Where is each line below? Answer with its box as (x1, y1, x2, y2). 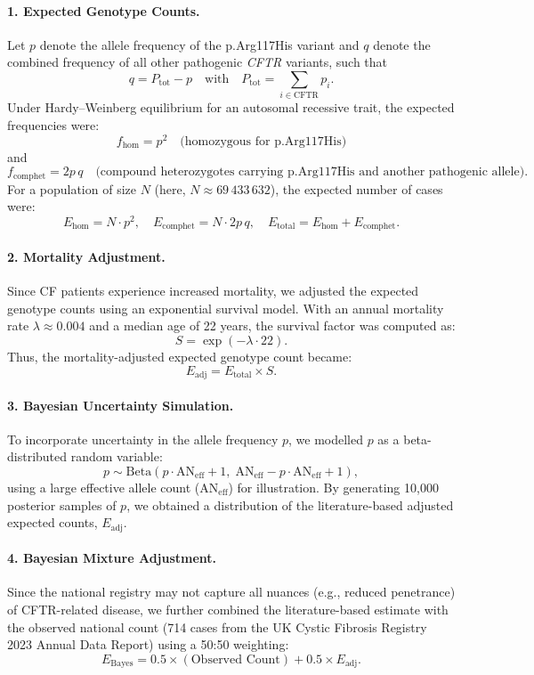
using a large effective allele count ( (7, 477, 200, 496)
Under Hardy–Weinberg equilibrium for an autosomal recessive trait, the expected (7, 98, 455, 117)
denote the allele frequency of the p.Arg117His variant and (39, 35, 360, 53)
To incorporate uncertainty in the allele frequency (7, 429, 279, 448)
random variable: (70, 447, 163, 466)
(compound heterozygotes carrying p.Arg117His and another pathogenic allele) (95, 166, 525, 179)
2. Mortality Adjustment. (7, 247, 166, 265)
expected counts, (7, 513, 98, 532)
